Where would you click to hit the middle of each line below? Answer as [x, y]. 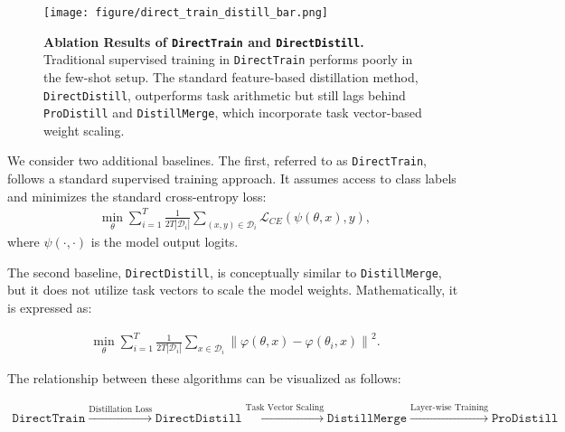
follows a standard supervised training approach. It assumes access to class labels [232, 178]
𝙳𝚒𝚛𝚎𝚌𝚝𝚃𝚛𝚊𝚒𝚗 [49, 418]
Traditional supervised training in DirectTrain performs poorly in [228, 59]
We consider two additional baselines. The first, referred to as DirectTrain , [217, 160]
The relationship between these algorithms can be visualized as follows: [204, 378]
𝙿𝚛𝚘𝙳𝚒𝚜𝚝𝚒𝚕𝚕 [525, 418]
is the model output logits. [165, 242]
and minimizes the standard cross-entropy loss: [137, 196]
